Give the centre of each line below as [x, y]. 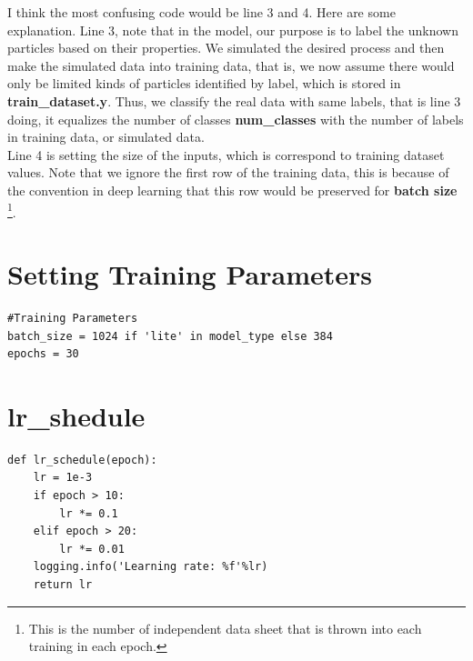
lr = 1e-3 [63, 478]
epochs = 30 [43, 354]
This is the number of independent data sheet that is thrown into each [225, 628]
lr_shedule [76, 415]
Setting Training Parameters [190, 273]
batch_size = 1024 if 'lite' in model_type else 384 [170, 336]
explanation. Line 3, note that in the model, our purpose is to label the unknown [233, 30]
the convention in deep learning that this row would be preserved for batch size [232, 190]
